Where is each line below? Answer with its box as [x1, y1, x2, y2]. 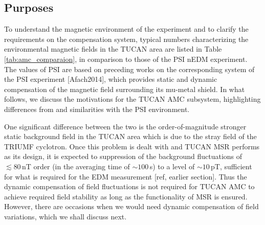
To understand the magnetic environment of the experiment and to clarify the [4, 24, 249, 34]
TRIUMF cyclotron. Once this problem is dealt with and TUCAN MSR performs [4, 141, 260, 151]
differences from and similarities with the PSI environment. [4, 103, 190, 114]
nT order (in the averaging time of [21, 161, 130, 171]
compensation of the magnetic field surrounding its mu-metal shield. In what [4, 83, 245, 94]
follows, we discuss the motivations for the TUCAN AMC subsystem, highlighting [4, 94, 261, 104]
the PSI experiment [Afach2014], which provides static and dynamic [4, 74, 217, 84]
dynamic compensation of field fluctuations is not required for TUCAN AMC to [4, 181, 255, 192]
